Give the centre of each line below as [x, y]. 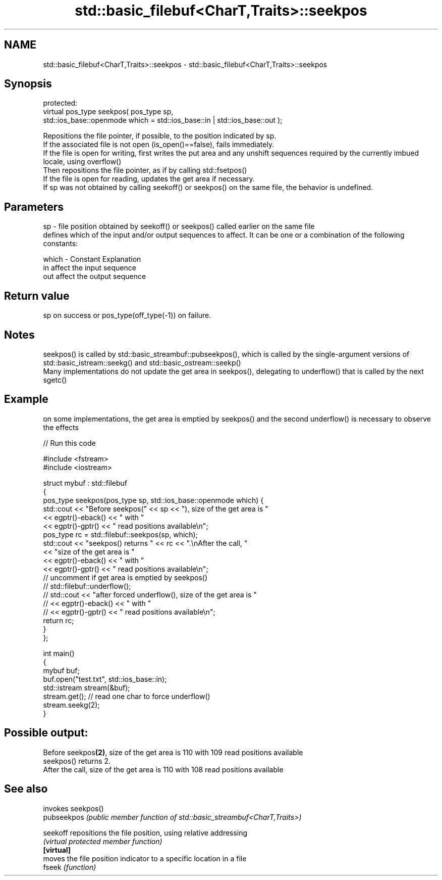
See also [26, 789]
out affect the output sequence [95, 276]
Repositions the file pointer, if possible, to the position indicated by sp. [160, 136]
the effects [61, 427]
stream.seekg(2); [71, 705]
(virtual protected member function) [103, 841]
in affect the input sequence [90, 268]
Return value [37, 296]
